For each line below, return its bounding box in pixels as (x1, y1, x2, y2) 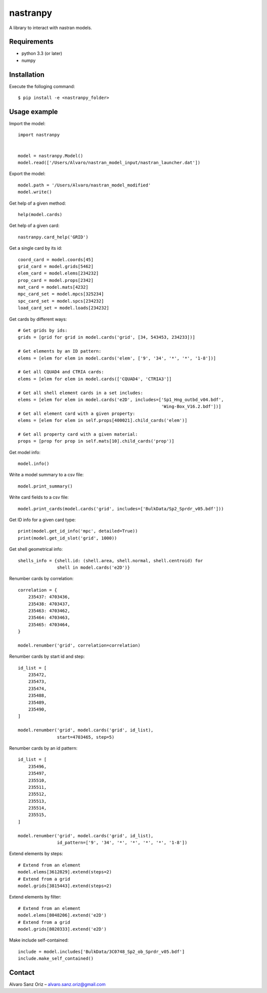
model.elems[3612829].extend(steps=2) (18, 869, 112, 875)
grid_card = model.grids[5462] (18, 264, 94, 269)
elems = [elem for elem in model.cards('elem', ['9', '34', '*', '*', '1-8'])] (18, 355, 216, 361)
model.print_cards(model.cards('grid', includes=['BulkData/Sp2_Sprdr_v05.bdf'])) (18, 506, 224, 511)
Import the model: (9, 121, 45, 127)
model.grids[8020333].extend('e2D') (18, 926, 107, 932)
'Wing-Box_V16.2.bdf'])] (161, 404, 222, 409)
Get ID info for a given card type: (9, 517, 76, 523)
